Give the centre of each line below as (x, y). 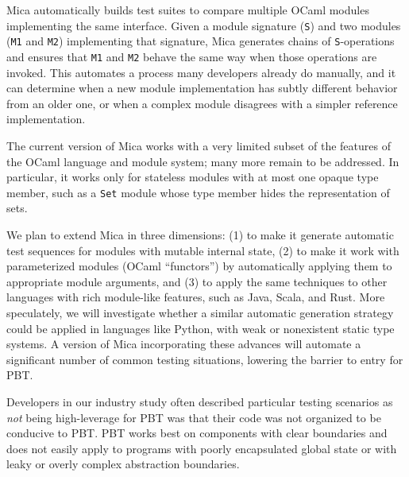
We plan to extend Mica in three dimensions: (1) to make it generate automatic (200, 234)
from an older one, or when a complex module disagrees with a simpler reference (202, 103)
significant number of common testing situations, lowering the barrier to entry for (205, 359)
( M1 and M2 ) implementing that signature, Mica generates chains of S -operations (201, 41)
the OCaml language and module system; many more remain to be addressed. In (203, 161)
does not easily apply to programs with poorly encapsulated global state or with (202, 448)
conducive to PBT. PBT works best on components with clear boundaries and (197, 433)
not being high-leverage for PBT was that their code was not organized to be (194, 417)
